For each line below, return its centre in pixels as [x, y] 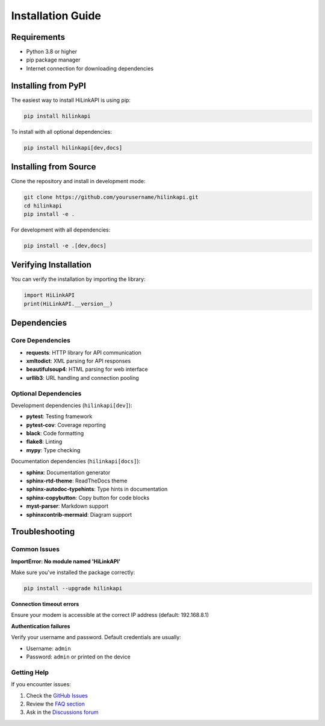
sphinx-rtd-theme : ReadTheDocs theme [77, 481]
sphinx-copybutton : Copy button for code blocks [88, 497]
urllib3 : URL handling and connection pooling [83, 377]
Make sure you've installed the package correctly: [73, 572]
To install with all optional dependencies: [62, 131]
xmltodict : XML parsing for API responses [79, 361]
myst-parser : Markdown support [67, 506]
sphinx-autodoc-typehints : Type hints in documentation [97, 489]
